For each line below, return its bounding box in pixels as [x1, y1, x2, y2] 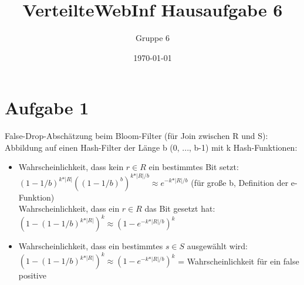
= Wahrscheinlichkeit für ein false [178, 255, 299, 267]
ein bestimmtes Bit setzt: [148, 161, 239, 173]
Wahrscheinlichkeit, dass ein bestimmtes [18, 240, 163, 252]
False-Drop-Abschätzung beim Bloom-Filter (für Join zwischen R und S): [5, 130, 268, 142]
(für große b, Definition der [191, 176, 289, 188]
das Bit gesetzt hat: [144, 202, 215, 215]
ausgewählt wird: [187, 240, 248, 252]
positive [18, 269, 46, 281]
